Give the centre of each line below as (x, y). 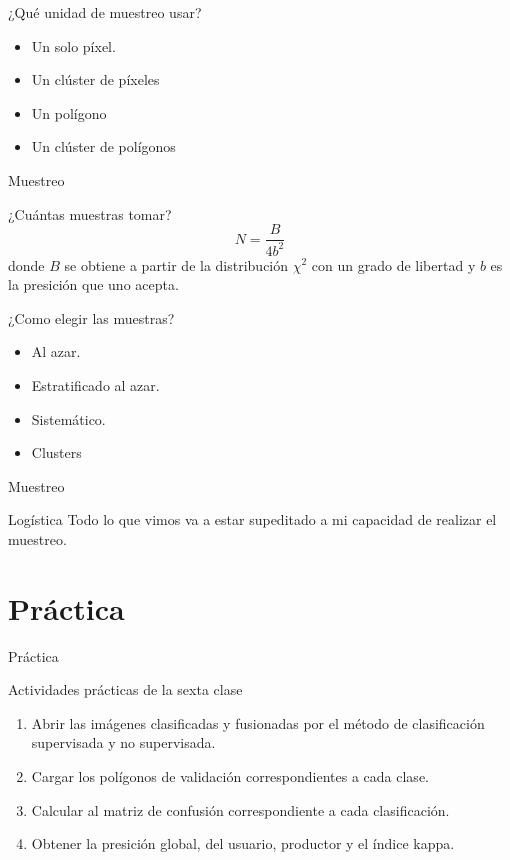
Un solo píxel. (73, 45)
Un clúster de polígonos (103, 146)
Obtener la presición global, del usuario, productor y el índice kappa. (243, 843)
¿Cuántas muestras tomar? (90, 213)
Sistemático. (68, 418)
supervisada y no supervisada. (123, 742)
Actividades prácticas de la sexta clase (125, 689)
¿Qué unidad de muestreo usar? (105, 12)
